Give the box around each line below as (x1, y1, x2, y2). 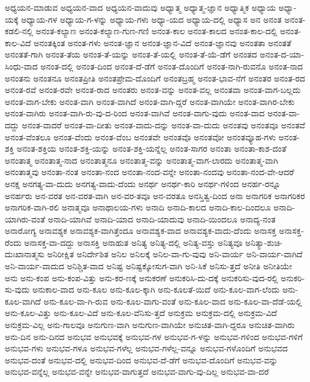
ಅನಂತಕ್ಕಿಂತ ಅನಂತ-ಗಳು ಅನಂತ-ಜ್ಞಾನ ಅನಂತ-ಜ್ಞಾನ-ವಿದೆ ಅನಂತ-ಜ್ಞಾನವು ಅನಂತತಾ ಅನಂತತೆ (34, 36, 291, 49)
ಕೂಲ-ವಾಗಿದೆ (5, 294, 41, 307)
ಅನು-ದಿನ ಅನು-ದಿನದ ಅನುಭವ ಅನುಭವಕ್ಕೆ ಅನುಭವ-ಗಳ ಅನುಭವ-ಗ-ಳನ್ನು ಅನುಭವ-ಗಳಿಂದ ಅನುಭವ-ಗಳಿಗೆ (5, 330, 303, 342)
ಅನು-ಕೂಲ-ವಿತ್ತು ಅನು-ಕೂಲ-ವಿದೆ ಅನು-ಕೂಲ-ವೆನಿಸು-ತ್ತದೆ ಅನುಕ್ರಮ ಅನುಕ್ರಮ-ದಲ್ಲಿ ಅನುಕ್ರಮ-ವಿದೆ (5, 306, 277, 319)
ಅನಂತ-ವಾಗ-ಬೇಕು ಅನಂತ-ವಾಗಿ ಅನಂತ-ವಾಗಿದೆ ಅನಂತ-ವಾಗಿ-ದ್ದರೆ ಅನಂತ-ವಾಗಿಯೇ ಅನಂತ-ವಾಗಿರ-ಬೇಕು (5, 95, 295, 107)
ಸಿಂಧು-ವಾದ (5, 59, 38, 72)
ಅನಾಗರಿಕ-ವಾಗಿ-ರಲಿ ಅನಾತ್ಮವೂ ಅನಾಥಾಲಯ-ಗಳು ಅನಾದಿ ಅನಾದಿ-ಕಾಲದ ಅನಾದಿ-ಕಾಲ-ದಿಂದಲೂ (5, 201, 271, 213)
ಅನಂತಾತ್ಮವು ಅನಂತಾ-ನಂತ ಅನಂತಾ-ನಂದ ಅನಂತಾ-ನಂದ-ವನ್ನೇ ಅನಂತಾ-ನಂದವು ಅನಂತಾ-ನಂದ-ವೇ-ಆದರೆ (5, 166, 294, 178)
